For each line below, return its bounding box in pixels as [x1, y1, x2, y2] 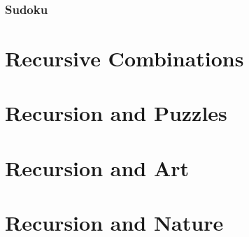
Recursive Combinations [5, 44, 244, 73]
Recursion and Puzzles [5, 99, 227, 127]
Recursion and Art [5, 153, 190, 182]
